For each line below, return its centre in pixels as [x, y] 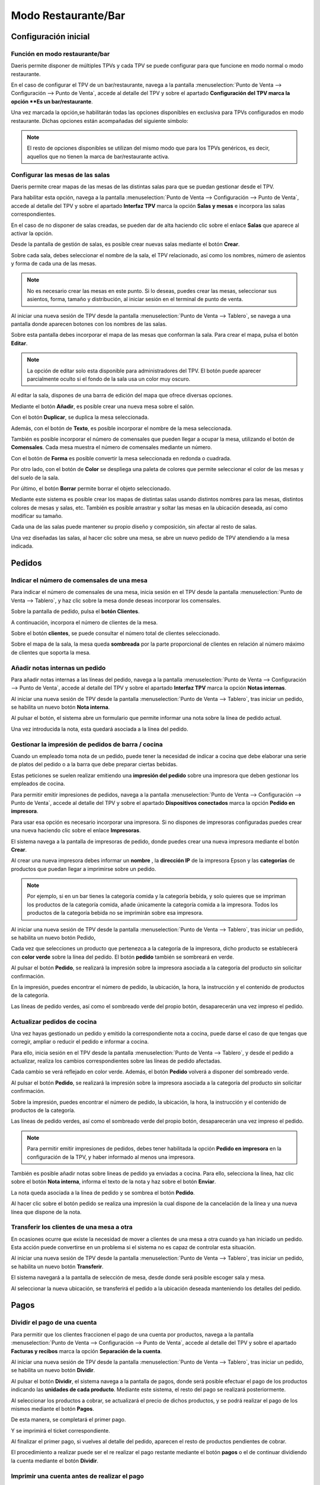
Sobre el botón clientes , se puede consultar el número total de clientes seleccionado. [116, 633]
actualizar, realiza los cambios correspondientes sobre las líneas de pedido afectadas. [116, 1061]
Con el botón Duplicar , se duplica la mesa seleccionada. [80, 417]
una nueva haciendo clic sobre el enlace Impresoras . [76, 830]
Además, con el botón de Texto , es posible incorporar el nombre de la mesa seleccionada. [121, 428]
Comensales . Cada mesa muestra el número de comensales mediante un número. [112, 447]
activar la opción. [32, 233]
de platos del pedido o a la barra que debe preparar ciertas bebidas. [94, 764]
